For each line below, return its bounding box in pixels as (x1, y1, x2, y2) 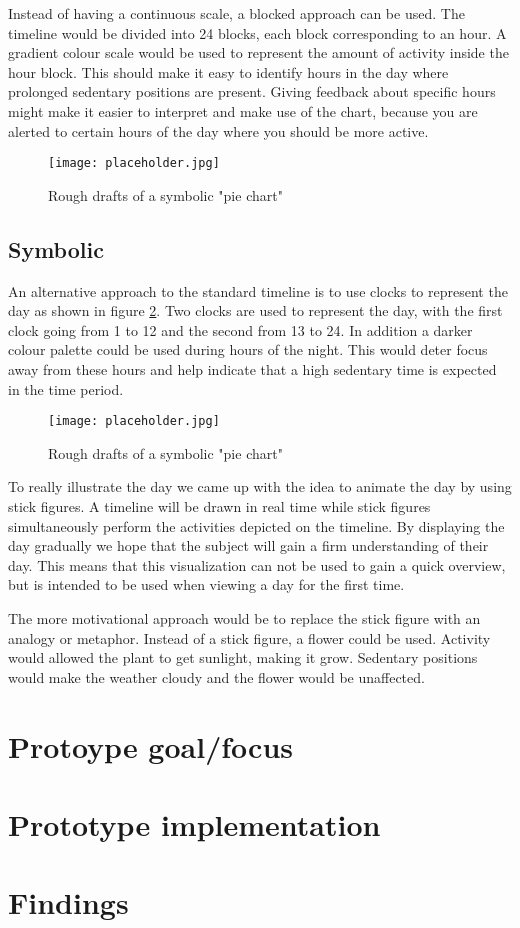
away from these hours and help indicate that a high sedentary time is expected (8, 358, 497, 379)
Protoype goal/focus (8, 725, 293, 766)
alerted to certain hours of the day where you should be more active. (8, 120, 429, 141)
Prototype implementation (8, 803, 381, 844)
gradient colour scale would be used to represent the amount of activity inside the (8, 42, 509, 63)
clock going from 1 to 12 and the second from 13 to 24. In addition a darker (8, 319, 473, 340)
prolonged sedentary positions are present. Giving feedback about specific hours (8, 81, 496, 102)
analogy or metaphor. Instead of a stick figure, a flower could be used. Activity (8, 627, 491, 648)
